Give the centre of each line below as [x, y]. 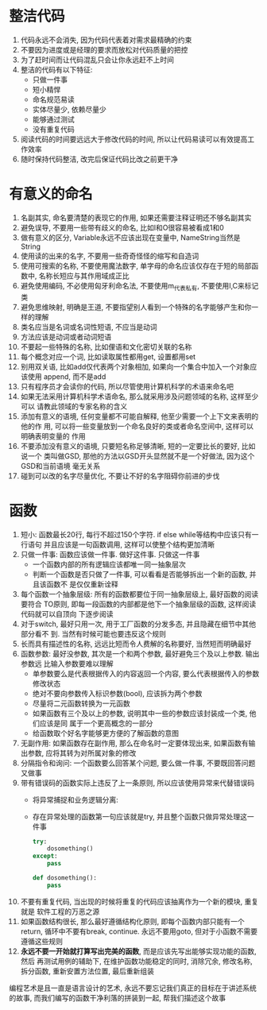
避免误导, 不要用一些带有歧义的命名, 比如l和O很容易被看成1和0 [122, 227]
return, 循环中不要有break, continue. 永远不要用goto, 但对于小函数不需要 [139, 931]
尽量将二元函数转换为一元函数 [81, 703]
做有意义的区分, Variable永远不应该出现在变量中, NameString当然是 [130, 237]
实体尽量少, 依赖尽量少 [69, 109]
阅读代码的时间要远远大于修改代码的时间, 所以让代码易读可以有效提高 [134, 139]
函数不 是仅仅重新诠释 [82, 584]
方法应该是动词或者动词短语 [66, 337]
